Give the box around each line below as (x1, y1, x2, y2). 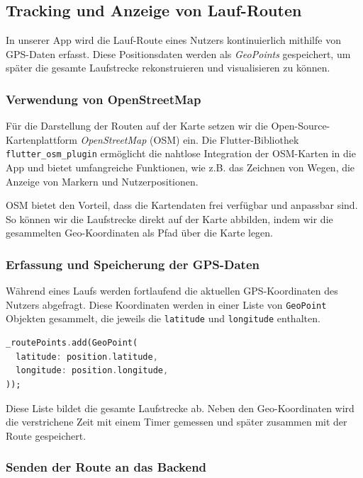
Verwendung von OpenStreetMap (6, 90, 201, 108)
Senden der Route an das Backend (6, 458, 207, 476)
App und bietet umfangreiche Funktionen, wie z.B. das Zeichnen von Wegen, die (6, 160, 355, 175)
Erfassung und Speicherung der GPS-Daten (6, 255, 260, 273)
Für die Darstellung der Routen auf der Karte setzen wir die (6, 118, 268, 133)
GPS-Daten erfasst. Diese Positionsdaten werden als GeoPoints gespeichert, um (6, 46, 351, 61)
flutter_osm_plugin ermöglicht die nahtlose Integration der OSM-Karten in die (6, 146, 356, 161)
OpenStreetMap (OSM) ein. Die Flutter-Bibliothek (80, 132, 299, 147)
